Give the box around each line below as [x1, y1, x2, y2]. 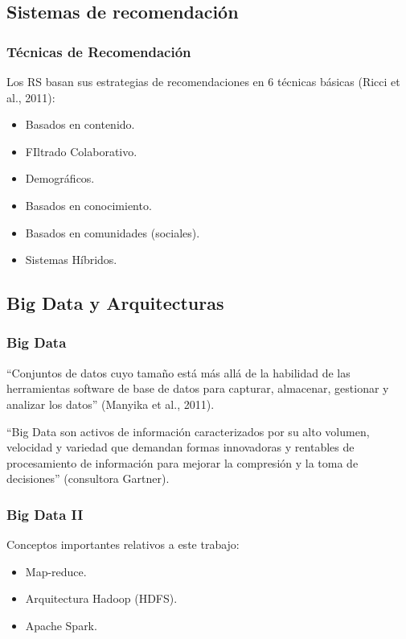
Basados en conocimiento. [25, 196, 152, 213]
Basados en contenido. [25, 116, 135, 133]
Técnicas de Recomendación [6, 41, 191, 61]
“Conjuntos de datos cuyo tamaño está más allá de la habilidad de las [6, 364, 351, 381]
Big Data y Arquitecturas [6, 291, 224, 315]
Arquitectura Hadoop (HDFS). [25, 590, 178, 607]
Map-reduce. [25, 563, 87, 579]
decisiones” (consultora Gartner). [6, 470, 170, 487]
